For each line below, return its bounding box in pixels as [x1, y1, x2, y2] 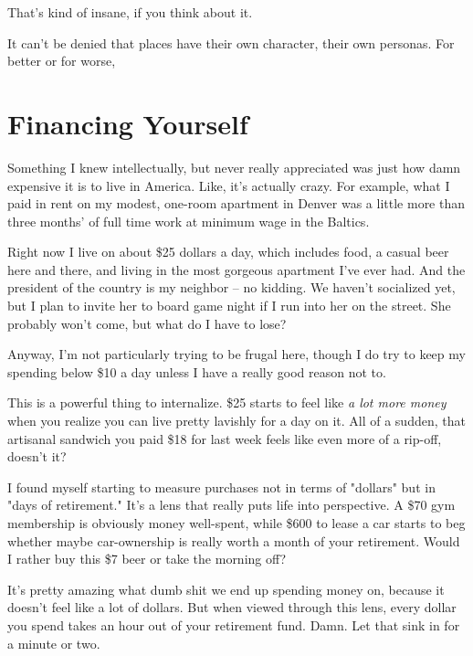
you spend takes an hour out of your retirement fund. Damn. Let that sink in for [7, 615, 460, 634]
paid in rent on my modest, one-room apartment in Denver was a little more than [7, 194, 466, 213]
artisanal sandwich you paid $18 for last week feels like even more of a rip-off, [7, 429, 442, 448]
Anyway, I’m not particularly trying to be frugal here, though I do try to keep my [7, 344, 466, 364]
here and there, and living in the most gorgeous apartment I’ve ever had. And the [7, 259, 466, 279]
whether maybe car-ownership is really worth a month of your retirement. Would [7, 531, 460, 550]
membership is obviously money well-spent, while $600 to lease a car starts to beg [7, 513, 466, 532]
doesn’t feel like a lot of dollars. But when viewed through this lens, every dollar [7, 598, 457, 617]
